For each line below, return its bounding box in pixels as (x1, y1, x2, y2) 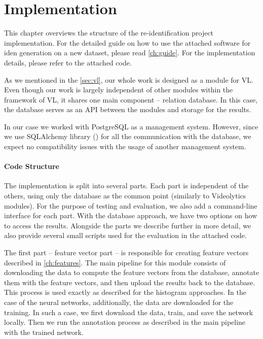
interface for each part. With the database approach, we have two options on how (4, 210, 257, 221)
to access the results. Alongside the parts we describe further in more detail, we (4, 220, 251, 230)
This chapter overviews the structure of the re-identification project (4, 27, 214, 38)
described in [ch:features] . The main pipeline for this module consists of (4, 257, 226, 267)
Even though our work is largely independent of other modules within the (4, 84, 233, 95)
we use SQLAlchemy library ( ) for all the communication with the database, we (4, 131, 251, 142)
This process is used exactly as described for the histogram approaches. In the (4, 287, 247, 297)
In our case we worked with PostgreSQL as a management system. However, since (4, 121, 258, 131)
